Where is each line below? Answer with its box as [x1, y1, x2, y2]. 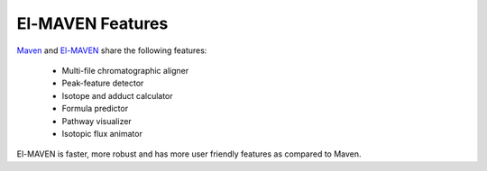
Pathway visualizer [61, 115, 133, 126]
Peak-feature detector [61, 77, 144, 89]
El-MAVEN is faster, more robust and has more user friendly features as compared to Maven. [16, 148, 362, 159]
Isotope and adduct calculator [61, 90, 173, 101]
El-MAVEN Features [16, 13, 169, 33]
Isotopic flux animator [61, 128, 143, 139]
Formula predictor [61, 103, 129, 114]
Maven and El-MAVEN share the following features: [16, 45, 207, 56]
